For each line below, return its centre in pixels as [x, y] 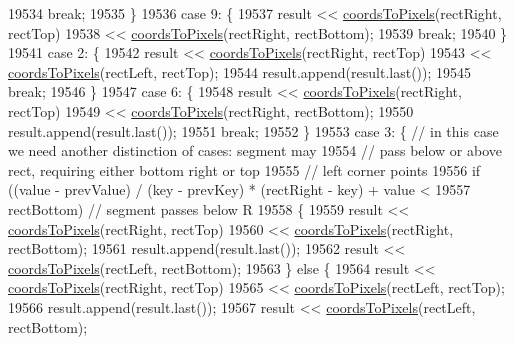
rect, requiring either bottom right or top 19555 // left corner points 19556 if [244, 169]
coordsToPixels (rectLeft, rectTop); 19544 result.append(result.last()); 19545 [240, 71]
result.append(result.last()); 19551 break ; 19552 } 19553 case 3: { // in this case [253, 130]
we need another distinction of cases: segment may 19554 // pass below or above [255, 150]
